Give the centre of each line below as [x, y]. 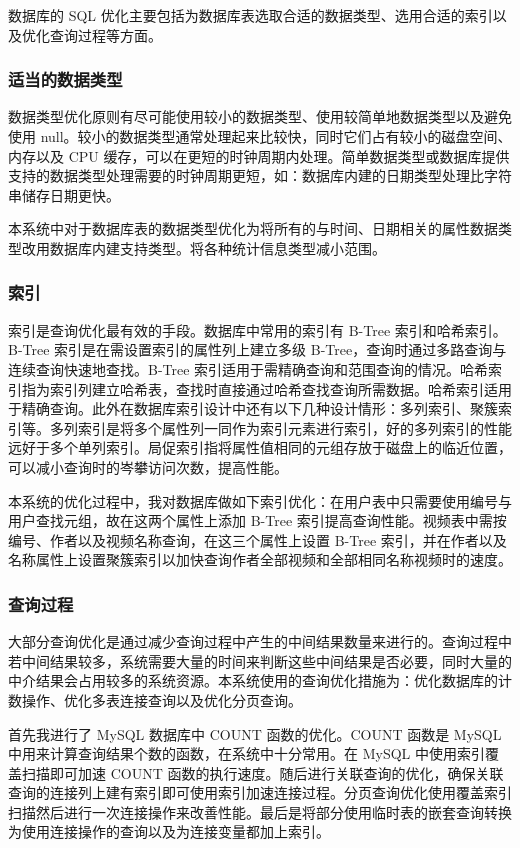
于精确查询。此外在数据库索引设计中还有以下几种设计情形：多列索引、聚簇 [253, 408]
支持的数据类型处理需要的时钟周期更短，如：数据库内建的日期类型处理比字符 [260, 175]
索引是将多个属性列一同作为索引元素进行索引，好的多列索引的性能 [294, 427]
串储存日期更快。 [64, 194]
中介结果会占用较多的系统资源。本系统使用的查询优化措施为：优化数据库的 [253, 680]
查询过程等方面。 [105, 34]
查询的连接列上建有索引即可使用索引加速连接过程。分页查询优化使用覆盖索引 [260, 792]
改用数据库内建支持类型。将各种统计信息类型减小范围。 [203, 247]
